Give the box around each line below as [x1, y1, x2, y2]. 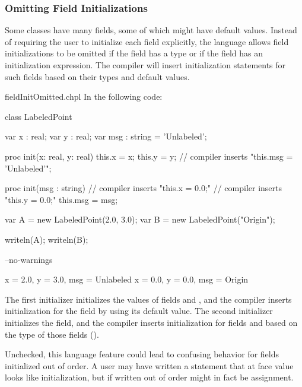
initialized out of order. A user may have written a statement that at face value [5, 359, 294, 372]
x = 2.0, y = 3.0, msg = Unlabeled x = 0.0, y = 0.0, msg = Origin [5, 273, 249, 286]
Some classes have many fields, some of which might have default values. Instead [5, 24, 297, 36]
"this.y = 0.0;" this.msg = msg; [5, 193, 118, 205]
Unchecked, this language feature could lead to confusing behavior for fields [5, 348, 279, 360]
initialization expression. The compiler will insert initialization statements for [5, 59, 286, 71]
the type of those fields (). [5, 328, 99, 340]
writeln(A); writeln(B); [5, 233, 88, 245]
